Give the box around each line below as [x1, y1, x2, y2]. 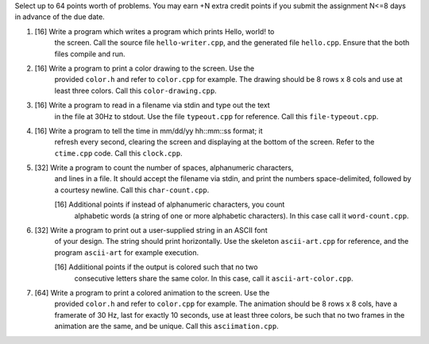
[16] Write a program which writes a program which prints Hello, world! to [34, 26, 275, 36]
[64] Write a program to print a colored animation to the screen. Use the [34, 288, 270, 297]
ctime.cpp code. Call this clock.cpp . [54, 148, 183, 158]
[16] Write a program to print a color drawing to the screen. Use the [34, 64, 255, 73]
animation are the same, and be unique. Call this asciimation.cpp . [54, 322, 279, 331]
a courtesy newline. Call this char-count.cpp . [54, 185, 210, 195]
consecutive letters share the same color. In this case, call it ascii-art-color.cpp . [74, 273, 354, 283]
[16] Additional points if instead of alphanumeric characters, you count [54, 199, 285, 210]
